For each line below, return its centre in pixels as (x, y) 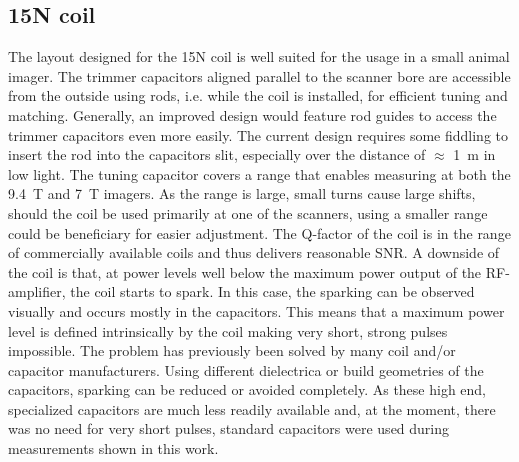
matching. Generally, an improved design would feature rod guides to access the (252, 114)
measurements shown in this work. (113, 448)
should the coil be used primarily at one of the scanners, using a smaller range (248, 212)
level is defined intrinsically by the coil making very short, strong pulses (228, 330)
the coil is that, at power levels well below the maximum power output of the (245, 271)
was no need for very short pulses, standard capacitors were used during (229, 428)
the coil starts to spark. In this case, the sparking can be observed (272, 291)
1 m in (474, 154)
